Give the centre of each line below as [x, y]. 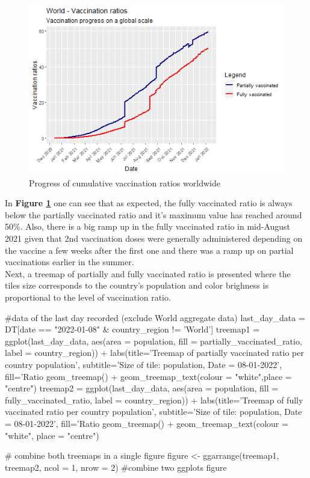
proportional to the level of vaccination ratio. [88, 297]
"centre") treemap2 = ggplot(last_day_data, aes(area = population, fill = [142, 388]
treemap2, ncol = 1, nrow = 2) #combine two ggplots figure [116, 467]
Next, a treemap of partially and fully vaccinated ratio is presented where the [148, 273]
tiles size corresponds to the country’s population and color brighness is [137, 285]
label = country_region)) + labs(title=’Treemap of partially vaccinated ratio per [154, 353]
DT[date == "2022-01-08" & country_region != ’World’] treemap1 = [132, 329]
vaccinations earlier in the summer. [70, 262]
